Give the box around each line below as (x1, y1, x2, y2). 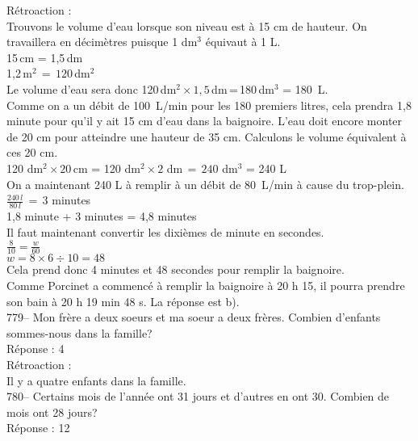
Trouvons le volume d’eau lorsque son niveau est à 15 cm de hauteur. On (6, 17, 367, 34)
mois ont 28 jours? (6, 403, 98, 420)
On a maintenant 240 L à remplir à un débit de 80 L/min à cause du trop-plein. (6, 175, 404, 192)
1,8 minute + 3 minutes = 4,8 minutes (6, 207, 197, 224)
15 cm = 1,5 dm (6, 48, 83, 65)
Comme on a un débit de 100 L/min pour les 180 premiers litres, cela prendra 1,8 (6, 96, 412, 113)
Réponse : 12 (6, 419, 70, 436)
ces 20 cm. (6, 144, 58, 161)
